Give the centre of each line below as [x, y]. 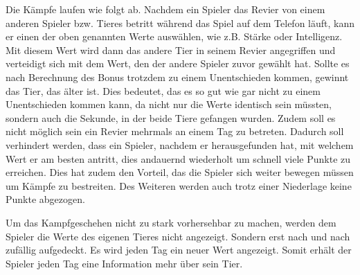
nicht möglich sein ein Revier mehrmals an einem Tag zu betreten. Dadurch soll [175, 131]
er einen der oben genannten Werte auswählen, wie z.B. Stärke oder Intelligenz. [174, 36]
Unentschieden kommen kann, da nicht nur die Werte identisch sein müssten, [169, 104]
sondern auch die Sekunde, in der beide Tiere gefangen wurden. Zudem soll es [171, 117]
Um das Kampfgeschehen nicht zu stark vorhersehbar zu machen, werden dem [171, 222]
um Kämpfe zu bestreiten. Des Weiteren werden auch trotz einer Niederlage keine [179, 185]
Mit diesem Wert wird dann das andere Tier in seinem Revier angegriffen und [171, 50]
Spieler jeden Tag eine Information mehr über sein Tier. [124, 263]
